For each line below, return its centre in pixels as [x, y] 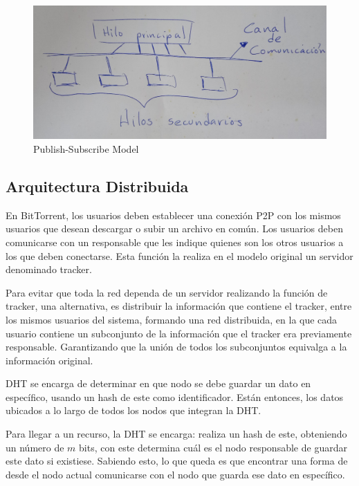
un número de [35, 447]
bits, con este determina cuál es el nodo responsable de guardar [213, 447]
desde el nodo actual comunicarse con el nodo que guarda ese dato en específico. [175, 474]
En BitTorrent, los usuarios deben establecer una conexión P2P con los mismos [173, 215]
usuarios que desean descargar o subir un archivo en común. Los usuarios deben [174, 228]
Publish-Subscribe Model [86, 148]
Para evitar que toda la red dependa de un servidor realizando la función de [167, 292]
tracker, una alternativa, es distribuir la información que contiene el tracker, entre [179, 306]
